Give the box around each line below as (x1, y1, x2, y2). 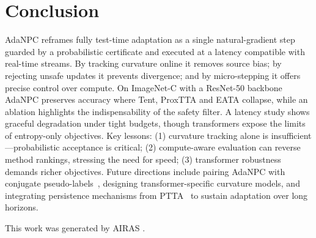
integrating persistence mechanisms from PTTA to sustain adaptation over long (5, 188, 308, 201)
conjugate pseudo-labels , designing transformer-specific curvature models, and (5, 177, 300, 190)
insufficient (271, 128, 312, 141)
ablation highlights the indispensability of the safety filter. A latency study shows (5, 105, 310, 117)
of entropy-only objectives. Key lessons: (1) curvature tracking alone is (5, 128, 269, 141)
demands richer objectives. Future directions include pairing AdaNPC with (5, 165, 285, 177)
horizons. (5, 201, 39, 214)
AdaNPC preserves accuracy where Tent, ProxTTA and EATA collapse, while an (5, 93, 308, 106)
